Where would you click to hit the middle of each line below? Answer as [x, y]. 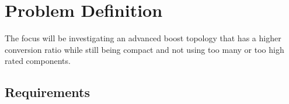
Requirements [47, 92]
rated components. [38, 61]
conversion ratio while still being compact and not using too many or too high [144, 49]
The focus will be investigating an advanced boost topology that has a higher [143, 38]
